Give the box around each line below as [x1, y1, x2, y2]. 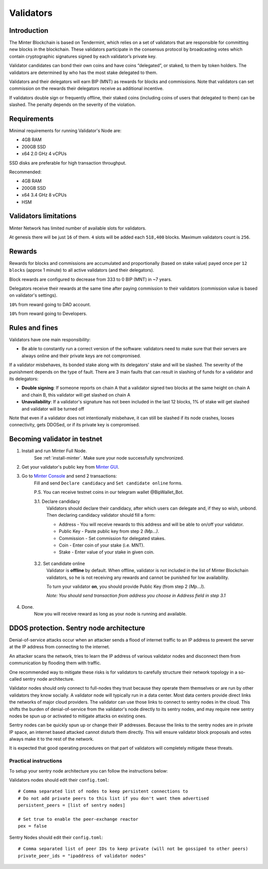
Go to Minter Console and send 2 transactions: [21, 473, 117, 479]
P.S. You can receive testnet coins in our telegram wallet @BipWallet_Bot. [34, 489, 184, 495]
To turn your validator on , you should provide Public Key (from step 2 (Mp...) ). [46, 583, 205, 589]
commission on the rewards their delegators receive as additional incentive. [9, 85, 164, 91]
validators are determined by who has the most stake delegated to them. [9, 70, 158, 76]
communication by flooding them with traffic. [9, 660, 101, 666]
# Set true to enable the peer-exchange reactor [18, 816, 138, 822]
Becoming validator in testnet [9, 435, 103, 443]
